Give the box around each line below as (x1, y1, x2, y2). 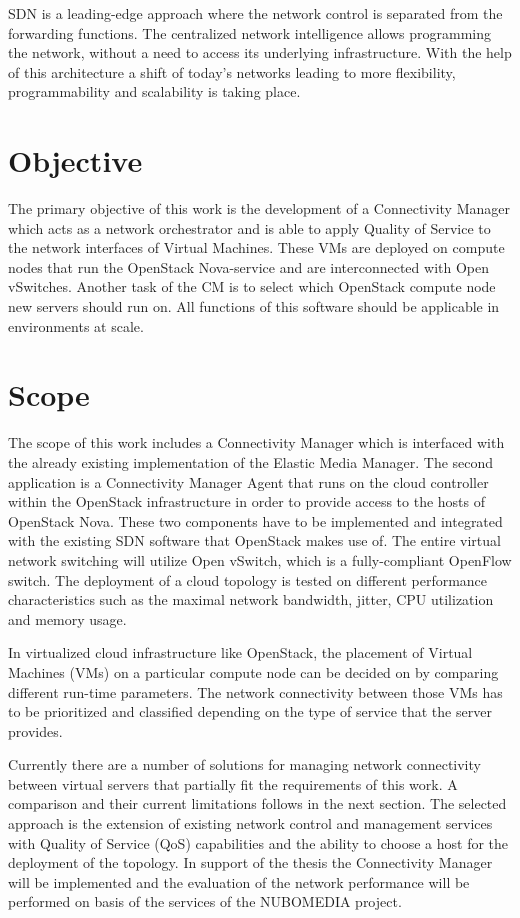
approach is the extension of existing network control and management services (8, 813, 493, 834)
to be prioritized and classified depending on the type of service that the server (8, 701, 492, 722)
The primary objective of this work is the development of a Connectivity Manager (8, 198, 510, 219)
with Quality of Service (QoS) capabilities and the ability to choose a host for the (8, 832, 509, 853)
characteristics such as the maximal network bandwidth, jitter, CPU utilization (8, 589, 494, 610)
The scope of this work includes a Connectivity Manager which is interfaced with (8, 432, 505, 453)
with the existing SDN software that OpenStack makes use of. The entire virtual (8, 530, 501, 551)
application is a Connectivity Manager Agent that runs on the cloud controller (8, 471, 489, 492)
